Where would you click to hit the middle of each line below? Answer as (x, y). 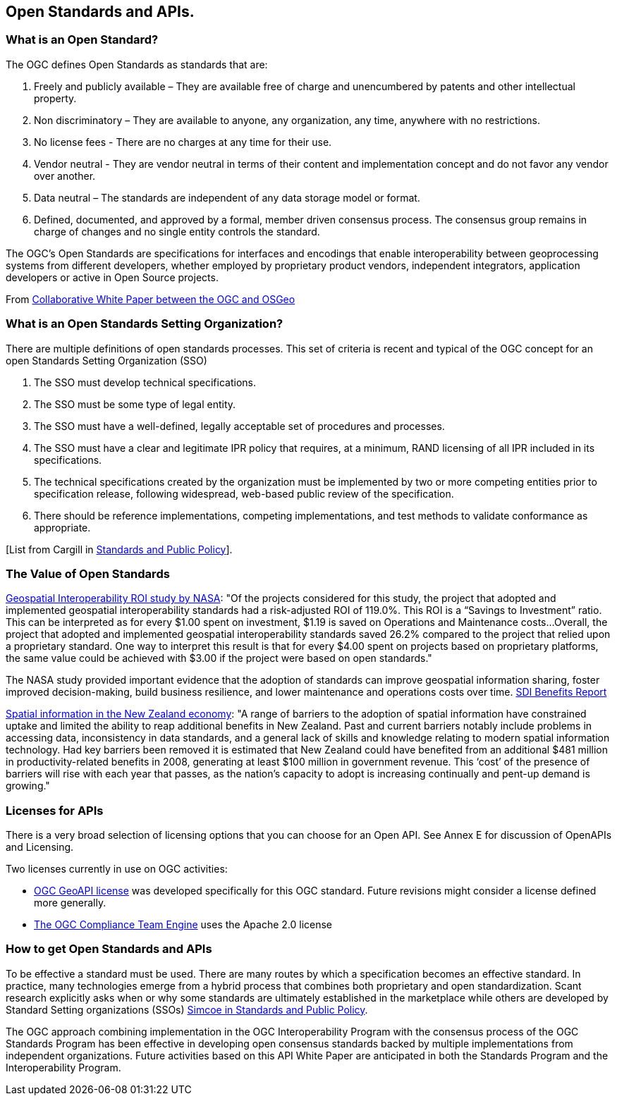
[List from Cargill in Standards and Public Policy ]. (119, 549)
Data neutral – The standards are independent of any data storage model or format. (227, 197)
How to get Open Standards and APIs (109, 949)
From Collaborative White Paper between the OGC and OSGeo (151, 299)
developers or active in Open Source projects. (112, 277)
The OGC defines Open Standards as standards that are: (137, 64)
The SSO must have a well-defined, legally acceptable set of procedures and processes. (239, 426)
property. (55, 98)
